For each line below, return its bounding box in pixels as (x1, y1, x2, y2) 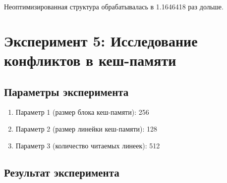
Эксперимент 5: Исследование (4, 30, 198, 50)
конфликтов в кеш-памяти (4, 49, 176, 70)
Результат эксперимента (4, 164, 119, 180)
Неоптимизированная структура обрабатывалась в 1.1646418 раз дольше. (4, 1, 224, 11)
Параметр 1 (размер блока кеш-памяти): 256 (15, 107, 149, 117)
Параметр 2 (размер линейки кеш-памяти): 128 (15, 123, 158, 134)
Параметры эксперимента (4, 84, 129, 99)
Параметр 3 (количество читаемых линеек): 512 (15, 140, 160, 150)
